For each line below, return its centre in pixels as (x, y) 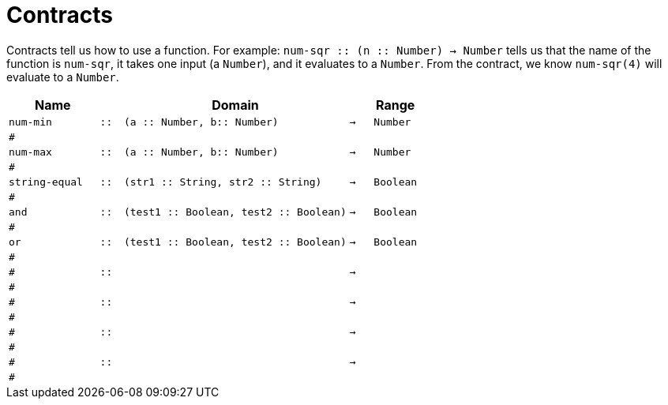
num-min (30, 122)
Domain (235, 105)
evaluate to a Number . (63, 77)
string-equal (46, 182)
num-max (30, 152)
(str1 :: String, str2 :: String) (223, 182)
